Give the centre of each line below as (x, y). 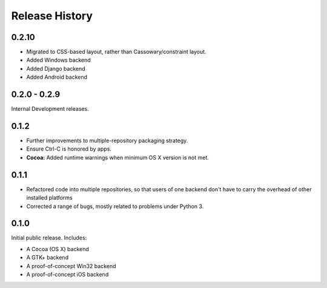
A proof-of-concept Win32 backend (71, 266)
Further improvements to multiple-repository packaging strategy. (107, 141)
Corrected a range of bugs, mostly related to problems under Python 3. (115, 206)
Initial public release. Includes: (49, 238)
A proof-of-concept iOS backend (68, 274)
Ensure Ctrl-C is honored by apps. (69, 149)
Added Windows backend (58, 60)
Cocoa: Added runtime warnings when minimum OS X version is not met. (117, 157)
